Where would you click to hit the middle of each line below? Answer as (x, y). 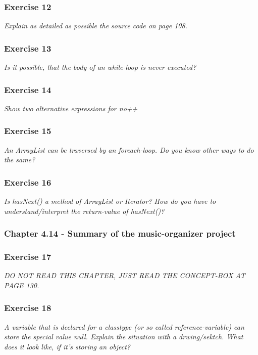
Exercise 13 (28, 48)
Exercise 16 (28, 182)
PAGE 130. (22, 285)
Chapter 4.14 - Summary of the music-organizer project (120, 233)
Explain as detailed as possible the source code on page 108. (96, 26)
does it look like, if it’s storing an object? (67, 346)
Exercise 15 (28, 131)
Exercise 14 (28, 89)
